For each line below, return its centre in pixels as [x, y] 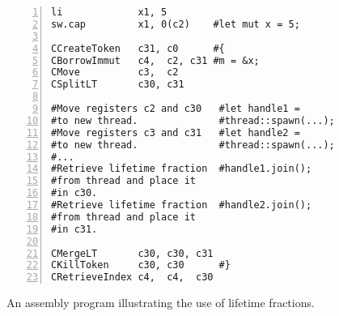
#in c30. [74, 193]
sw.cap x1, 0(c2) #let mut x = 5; [176, 24]
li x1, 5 [109, 12]
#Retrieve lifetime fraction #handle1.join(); [182, 169]
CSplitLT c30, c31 [118, 85]
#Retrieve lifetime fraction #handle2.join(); [182, 205]
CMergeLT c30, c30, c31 [132, 253]
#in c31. [74, 229]
